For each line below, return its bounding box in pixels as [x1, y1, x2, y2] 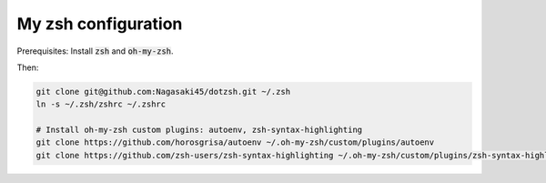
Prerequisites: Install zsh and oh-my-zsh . [16, 46, 174, 56]
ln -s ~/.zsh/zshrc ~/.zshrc [35, 99, 167, 109]
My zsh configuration [16, 14, 183, 34]
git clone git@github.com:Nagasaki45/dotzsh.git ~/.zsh [35, 86, 291, 97]
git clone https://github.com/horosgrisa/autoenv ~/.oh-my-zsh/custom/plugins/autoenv [35, 137, 435, 147]
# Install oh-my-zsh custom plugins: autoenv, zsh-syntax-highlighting [35, 125, 363, 136]
